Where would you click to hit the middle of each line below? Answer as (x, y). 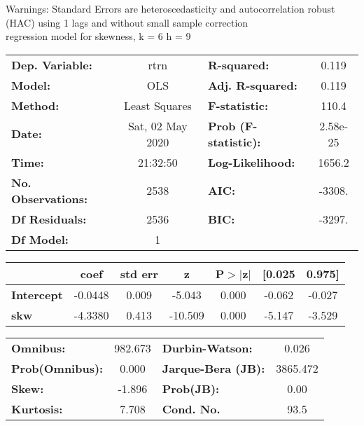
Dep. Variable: (52, 64)
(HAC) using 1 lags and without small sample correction (127, 22)
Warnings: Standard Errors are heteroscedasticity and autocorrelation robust (170, 8)
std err (139, 273)
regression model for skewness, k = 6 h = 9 (98, 36)
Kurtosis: (37, 408)
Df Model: (40, 239)
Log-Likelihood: (251, 162)
